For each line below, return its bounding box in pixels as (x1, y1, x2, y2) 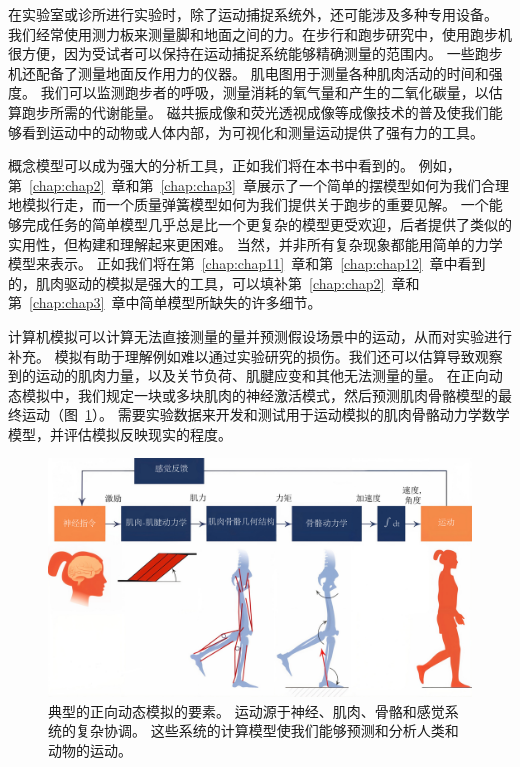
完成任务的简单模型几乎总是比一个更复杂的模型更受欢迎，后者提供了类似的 (21, 213, 512, 234)
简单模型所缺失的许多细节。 (139, 292, 322, 313)
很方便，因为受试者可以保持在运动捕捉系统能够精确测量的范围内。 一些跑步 (8, 43, 503, 64)
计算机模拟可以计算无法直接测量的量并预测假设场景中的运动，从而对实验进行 (8, 325, 512, 346)
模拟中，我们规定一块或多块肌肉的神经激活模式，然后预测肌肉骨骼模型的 (21, 384, 498, 405)
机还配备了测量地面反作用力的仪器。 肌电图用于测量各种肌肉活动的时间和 (8, 62, 489, 83)
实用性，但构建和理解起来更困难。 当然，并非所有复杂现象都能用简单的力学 (8, 233, 503, 254)
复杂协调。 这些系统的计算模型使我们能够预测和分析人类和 (75, 720, 459, 741)
